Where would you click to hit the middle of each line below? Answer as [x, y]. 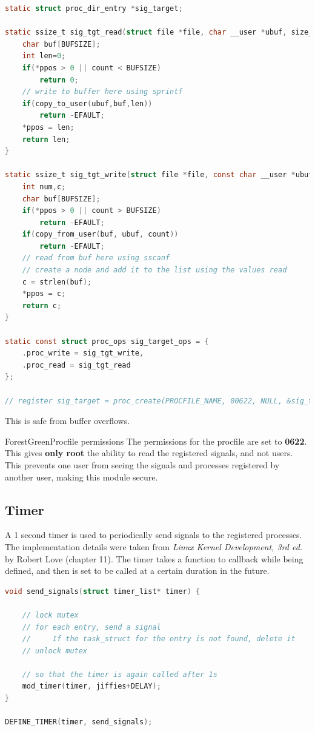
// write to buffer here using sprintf [102, 92]
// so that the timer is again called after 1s [120, 674]
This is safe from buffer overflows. [68, 421]
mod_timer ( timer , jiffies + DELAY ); [91, 686]
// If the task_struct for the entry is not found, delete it [159, 639]
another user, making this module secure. [81, 477]
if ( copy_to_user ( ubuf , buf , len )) [87, 103]
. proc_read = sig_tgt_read [76, 365]
